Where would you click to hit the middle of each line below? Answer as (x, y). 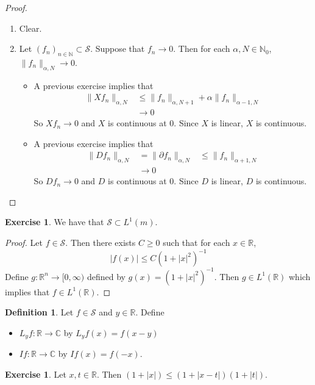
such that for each (196, 243)
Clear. (30, 28)
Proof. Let (24, 243)
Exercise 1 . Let (36, 374)
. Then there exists (101, 243)
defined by (106, 276)
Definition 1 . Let (39, 312)
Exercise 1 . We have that (55, 222)
